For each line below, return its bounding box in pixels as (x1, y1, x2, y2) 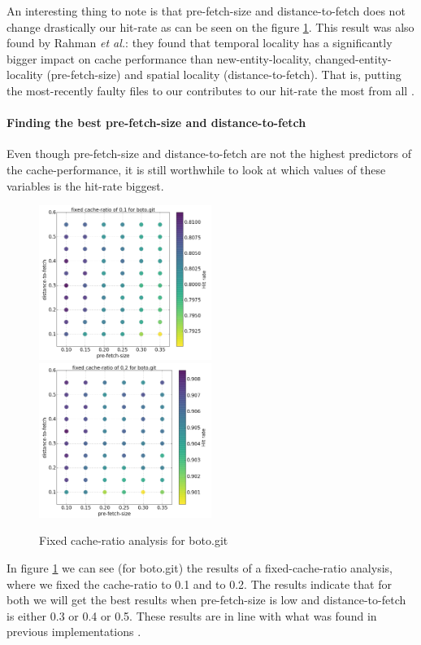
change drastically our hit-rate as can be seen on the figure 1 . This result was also (7, 18, 414, 35)
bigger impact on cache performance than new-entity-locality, (7, 50, 312, 67)
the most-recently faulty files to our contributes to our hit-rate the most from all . (7, 81, 414, 99)
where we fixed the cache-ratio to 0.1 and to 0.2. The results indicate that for (7, 575, 392, 592)
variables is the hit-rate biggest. (7, 177, 164, 194)
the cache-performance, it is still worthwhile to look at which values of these (7, 160, 386, 178)
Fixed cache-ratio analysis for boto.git (39, 532, 228, 549)
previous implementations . (7, 623, 141, 640)
